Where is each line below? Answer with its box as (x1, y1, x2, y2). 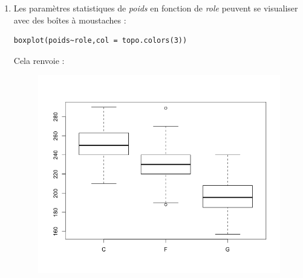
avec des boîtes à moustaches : (13, 13, 126, 26)
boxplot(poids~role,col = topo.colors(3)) (13, 36, 187, 45)
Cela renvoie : (13, 54, 65, 66)
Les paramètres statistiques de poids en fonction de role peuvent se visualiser (13, 2, 298, 14)
